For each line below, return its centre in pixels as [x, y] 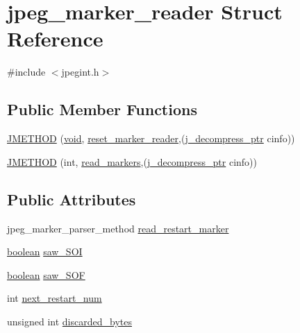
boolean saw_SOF [46, 274]
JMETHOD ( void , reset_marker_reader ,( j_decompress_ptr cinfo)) [151, 138]
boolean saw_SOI [45, 251]
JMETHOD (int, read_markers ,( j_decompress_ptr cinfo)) [132, 161]
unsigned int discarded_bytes [69, 321]
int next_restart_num [55, 298]
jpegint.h [80, 72]
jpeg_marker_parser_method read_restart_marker [118, 228]
